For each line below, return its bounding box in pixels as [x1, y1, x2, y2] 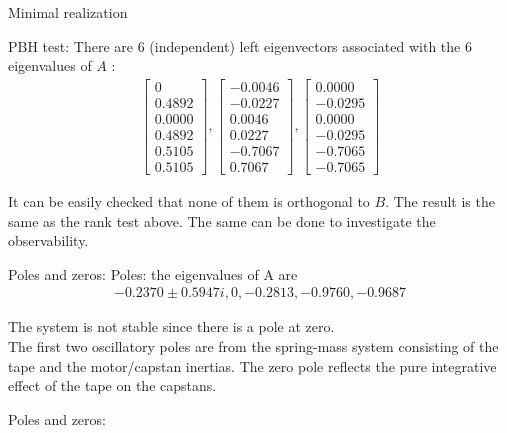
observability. [8, 230, 89, 251]
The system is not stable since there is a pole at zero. [8, 316, 335, 337]
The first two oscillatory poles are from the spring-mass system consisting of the [8, 336, 499, 356]
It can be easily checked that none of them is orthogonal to [8, 191, 370, 211]
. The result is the [385, 191, 495, 211]
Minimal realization [8, 2, 128, 22]
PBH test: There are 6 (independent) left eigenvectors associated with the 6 [8, 35, 472, 56]
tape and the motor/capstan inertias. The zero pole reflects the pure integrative [8, 355, 497, 376]
